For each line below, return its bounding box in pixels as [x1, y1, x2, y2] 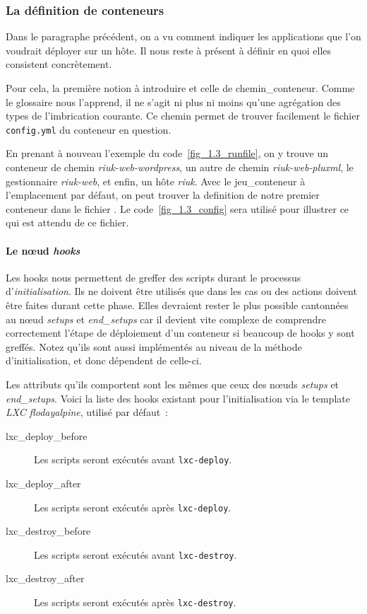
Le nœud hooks [6, 243, 80, 257]
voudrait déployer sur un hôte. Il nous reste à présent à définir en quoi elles [6, 42, 332, 57]
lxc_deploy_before [6, 428, 88, 443]
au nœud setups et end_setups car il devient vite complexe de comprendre [6, 311, 327, 326]
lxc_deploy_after [6, 475, 81, 490]
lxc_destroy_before [6, 523, 91, 538]
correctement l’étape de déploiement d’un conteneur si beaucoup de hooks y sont [6, 325, 355, 340]
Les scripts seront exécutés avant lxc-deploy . [34, 452, 232, 467]
